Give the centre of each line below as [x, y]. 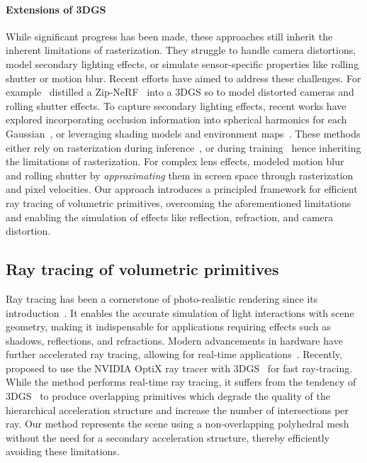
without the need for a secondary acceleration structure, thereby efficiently [168, 437]
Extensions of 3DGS [56, 9]
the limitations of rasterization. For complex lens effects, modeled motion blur [175, 161]
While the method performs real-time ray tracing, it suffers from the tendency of [181, 382]
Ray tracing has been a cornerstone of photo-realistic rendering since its [162, 298]
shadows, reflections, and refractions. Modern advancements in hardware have [174, 340]
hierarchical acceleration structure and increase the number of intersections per [177, 409]
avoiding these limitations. [63, 451]
